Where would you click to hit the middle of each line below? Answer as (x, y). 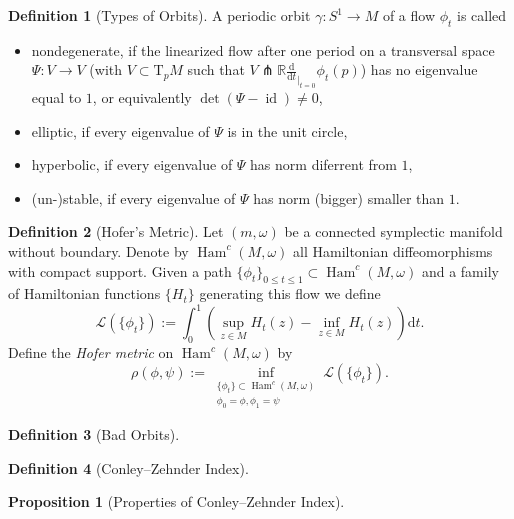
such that (216, 69)
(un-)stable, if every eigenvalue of (133, 197)
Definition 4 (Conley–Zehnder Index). (128, 467)
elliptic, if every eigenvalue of (120, 130)
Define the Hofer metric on (91, 352)
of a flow (409, 15)
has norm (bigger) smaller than (349, 197)
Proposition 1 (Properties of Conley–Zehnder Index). (176, 501)
